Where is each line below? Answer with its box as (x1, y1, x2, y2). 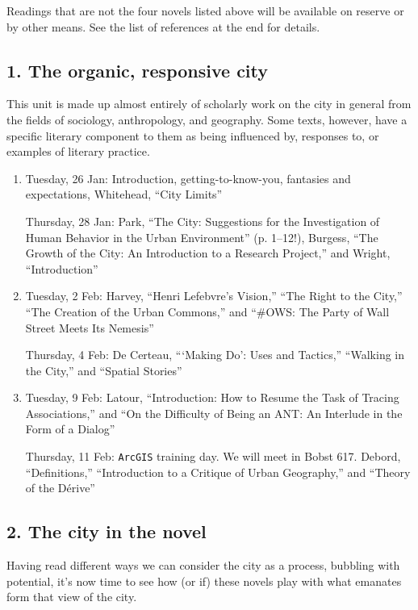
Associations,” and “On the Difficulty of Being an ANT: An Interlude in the (25, 404, 403, 421)
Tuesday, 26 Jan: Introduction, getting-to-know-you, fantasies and (25, 169, 351, 186)
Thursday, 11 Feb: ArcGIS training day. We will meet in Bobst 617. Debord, (25, 448, 401, 465)
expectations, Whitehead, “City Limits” (25, 186, 223, 203)
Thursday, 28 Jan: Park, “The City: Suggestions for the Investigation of (25, 212, 380, 229)
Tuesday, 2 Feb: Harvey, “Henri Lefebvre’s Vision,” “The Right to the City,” (25, 287, 403, 304)
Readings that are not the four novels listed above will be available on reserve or (6, 2, 404, 19)
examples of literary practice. (6, 143, 150, 160)
